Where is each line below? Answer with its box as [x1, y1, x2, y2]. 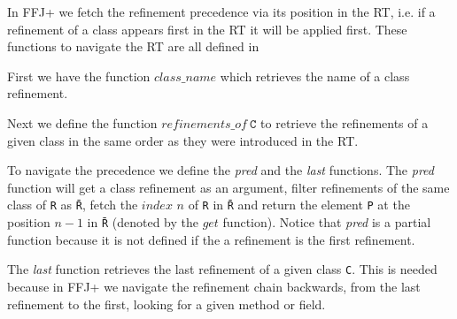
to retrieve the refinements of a [260, 113, 429, 132]
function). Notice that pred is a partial [222, 213, 431, 231]
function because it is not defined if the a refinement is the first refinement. [7, 230, 415, 248]
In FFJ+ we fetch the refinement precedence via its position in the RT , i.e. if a [7, 3, 436, 20]
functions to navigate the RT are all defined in [7, 37, 259, 56]
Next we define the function [7, 113, 158, 132]
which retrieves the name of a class [220, 66, 410, 85]
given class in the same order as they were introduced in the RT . [7, 131, 359, 149]
